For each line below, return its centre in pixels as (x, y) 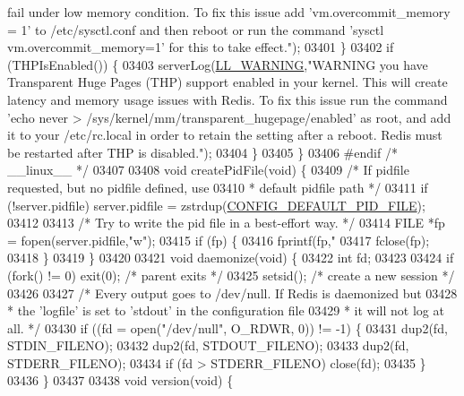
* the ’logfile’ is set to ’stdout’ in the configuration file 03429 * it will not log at (226, 310)
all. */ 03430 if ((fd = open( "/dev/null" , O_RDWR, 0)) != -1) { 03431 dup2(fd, (228, 327)
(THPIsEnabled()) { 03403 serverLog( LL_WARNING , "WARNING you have (218, 64)
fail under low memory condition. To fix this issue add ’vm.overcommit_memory (229, 12)
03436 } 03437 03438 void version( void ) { (120, 380)
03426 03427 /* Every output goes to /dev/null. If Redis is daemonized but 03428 (232, 293)
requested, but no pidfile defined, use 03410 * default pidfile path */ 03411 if (218, 187)
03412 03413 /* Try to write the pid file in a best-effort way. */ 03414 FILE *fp (226, 223)
